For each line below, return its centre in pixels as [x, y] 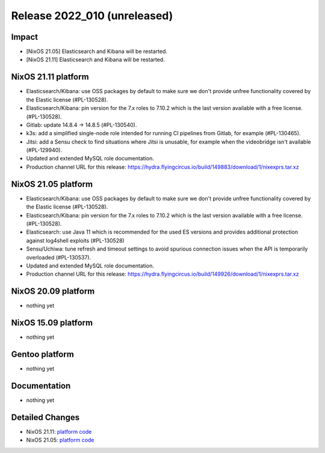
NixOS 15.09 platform [52, 323]
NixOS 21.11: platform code [59, 431]
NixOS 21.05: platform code [60, 440]
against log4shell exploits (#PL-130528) [75, 240]
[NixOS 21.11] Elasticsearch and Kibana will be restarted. [95, 59]
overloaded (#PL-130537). [59, 257]
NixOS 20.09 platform [53, 291]
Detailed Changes [45, 417]
